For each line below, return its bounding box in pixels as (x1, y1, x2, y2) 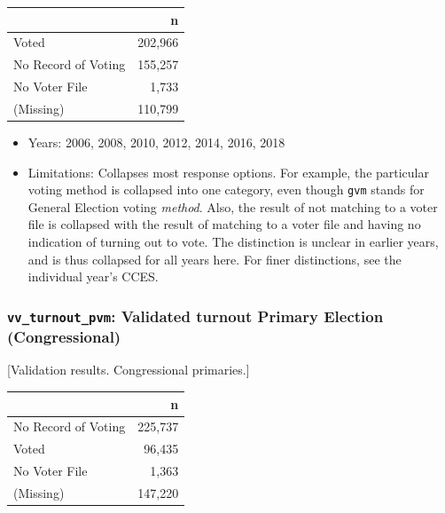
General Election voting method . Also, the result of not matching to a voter (27, 197, 438, 216)
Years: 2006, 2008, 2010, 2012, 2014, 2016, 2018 (27, 132, 285, 151)
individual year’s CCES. (27, 267, 159, 286)
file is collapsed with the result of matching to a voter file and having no (27, 215, 421, 233)
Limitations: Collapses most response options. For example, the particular (27, 162, 429, 181)
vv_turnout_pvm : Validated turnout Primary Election (7, 304, 384, 327)
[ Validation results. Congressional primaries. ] (7, 360, 250, 379)
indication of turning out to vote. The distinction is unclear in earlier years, (27, 233, 439, 250)
